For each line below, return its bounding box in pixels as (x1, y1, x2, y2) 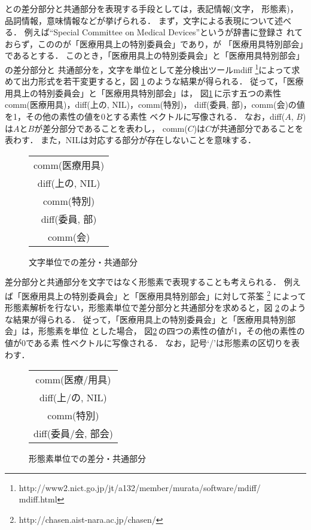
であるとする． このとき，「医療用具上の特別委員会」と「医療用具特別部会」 (5, 49, 304, 62)
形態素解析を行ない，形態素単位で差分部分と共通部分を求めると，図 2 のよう (5, 301, 306, 314)
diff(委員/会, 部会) (33, 426, 113, 441)
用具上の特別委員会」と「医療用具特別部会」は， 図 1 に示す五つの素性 (5, 86, 282, 99)
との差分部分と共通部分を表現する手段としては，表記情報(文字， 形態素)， (5, 2, 298, 14)
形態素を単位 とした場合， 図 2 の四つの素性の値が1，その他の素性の (38, 325, 305, 337)
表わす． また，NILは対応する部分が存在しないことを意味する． (5, 134, 257, 146)
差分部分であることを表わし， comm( (42, 122, 188, 134)
